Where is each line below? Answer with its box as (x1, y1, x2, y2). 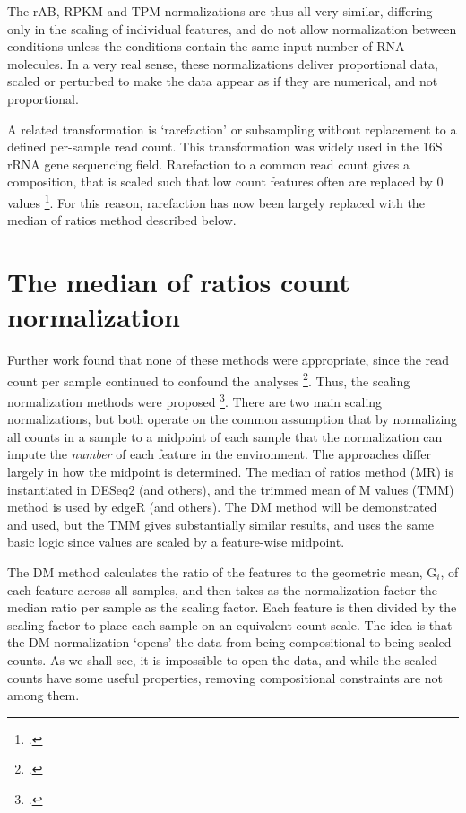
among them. (7, 686, 80, 705)
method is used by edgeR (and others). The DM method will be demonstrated (7, 497, 437, 516)
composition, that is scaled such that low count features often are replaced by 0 (7, 172, 444, 191)
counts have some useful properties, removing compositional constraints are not (7, 668, 444, 687)
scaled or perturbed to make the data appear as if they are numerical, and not (7, 72, 438, 91)
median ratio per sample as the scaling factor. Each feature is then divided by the (7, 598, 457, 617)
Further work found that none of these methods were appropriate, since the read (7, 350, 450, 369)
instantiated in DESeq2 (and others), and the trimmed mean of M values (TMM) (7, 480, 454, 498)
